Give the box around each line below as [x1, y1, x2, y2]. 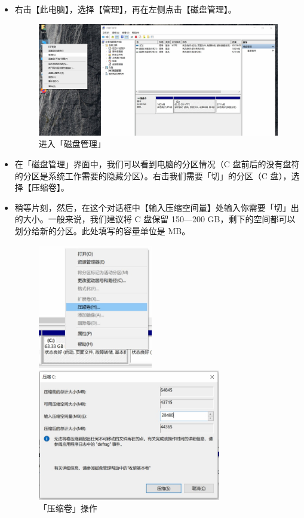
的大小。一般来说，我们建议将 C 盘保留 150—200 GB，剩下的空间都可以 [14, 213, 296, 225]
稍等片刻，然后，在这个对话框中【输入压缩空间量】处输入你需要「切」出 [14, 201, 299, 213]
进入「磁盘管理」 [38, 137, 106, 150]
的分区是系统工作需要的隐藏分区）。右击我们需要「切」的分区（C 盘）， [14, 169, 291, 182]
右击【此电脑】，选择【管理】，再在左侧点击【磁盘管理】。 [14, 3, 237, 15]
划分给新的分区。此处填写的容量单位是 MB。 [14, 224, 191, 237]
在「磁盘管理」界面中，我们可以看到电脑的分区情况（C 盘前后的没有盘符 [14, 157, 300, 170]
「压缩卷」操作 [38, 502, 97, 514]
